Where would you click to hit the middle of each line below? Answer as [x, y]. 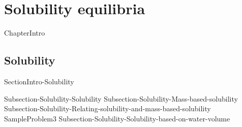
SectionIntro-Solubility [39, 81]
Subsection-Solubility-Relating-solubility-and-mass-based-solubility [108, 108]
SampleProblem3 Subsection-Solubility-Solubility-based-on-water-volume [117, 118]
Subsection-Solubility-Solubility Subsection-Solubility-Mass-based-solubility [121, 98]
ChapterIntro [25, 33]
